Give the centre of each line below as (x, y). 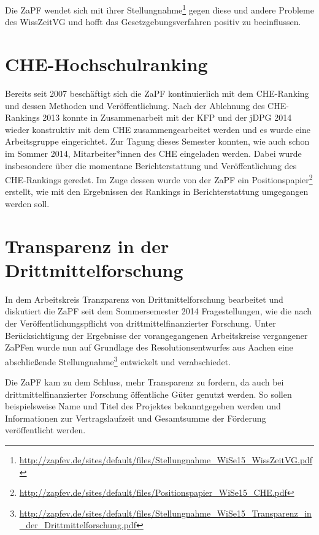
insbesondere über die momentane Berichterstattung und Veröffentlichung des (151, 165)
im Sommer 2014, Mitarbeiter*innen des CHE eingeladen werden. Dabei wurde (153, 153)
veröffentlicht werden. (45, 430)
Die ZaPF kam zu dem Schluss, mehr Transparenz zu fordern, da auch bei (144, 382)
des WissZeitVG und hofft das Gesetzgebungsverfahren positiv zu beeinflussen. (153, 22)
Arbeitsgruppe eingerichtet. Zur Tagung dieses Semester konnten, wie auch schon (157, 141)
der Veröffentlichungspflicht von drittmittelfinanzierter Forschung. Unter (140, 323)
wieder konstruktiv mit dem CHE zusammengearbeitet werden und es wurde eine (158, 129)
